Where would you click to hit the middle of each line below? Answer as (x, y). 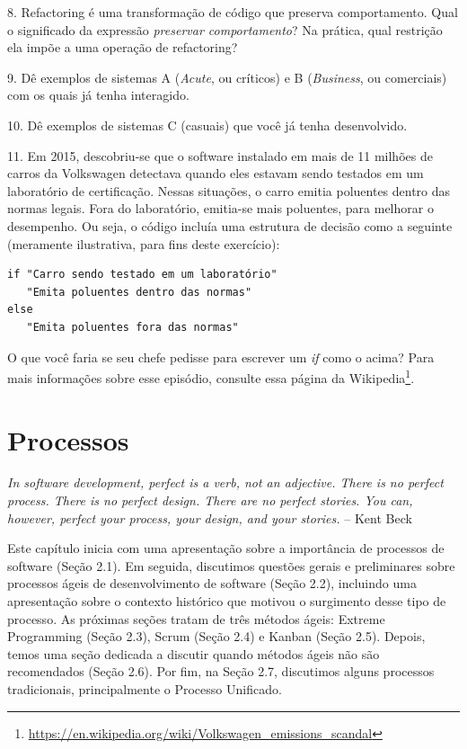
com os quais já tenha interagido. (98, 95)
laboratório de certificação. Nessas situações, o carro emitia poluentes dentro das (229, 190)
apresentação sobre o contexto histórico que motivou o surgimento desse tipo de (227, 601)
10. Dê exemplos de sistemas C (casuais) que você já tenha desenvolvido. (207, 125)
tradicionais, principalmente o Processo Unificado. (145, 689)
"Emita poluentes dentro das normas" (139, 292)
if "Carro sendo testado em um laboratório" (142, 275)
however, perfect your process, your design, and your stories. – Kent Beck (210, 517)
